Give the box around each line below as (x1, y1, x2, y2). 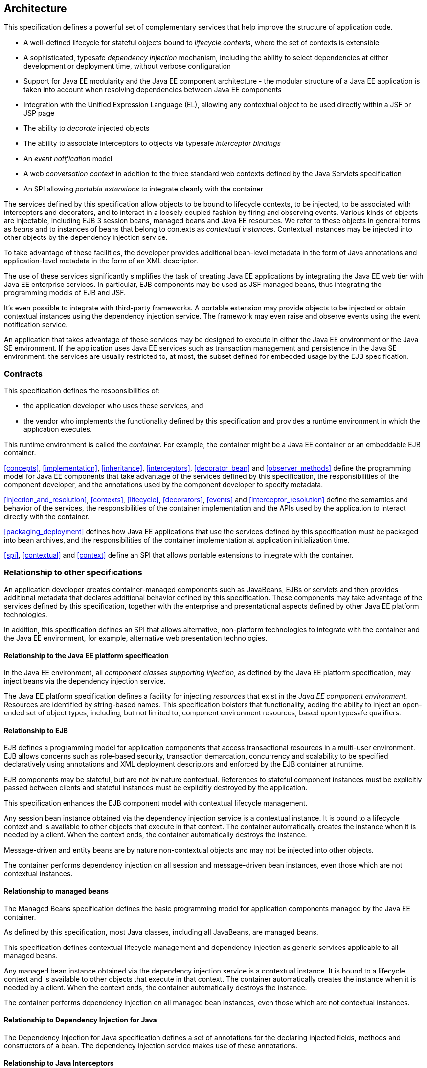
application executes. (23, 425, 92, 434)
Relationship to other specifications (4, 567, 142, 577)
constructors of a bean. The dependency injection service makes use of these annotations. (4, 1041, 297, 1050)
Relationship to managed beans (4, 886, 109, 895)
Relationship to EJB (4, 726, 68, 735)
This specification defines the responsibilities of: (4, 386, 160, 395)
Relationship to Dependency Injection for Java (4, 1016, 157, 1024)
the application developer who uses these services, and (23, 402, 203, 410)
